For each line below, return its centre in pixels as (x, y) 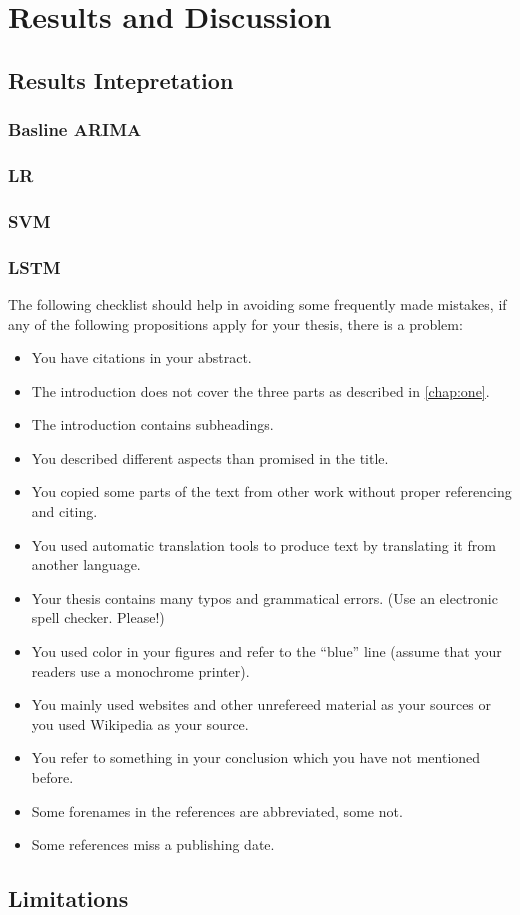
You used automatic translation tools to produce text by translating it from (263, 544)
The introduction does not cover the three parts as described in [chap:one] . (260, 390)
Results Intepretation (121, 79)
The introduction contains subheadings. (152, 424)
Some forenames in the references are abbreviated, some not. (217, 810)
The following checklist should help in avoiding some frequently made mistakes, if (257, 303)
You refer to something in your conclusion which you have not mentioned (256, 757)
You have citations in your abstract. (141, 357)
